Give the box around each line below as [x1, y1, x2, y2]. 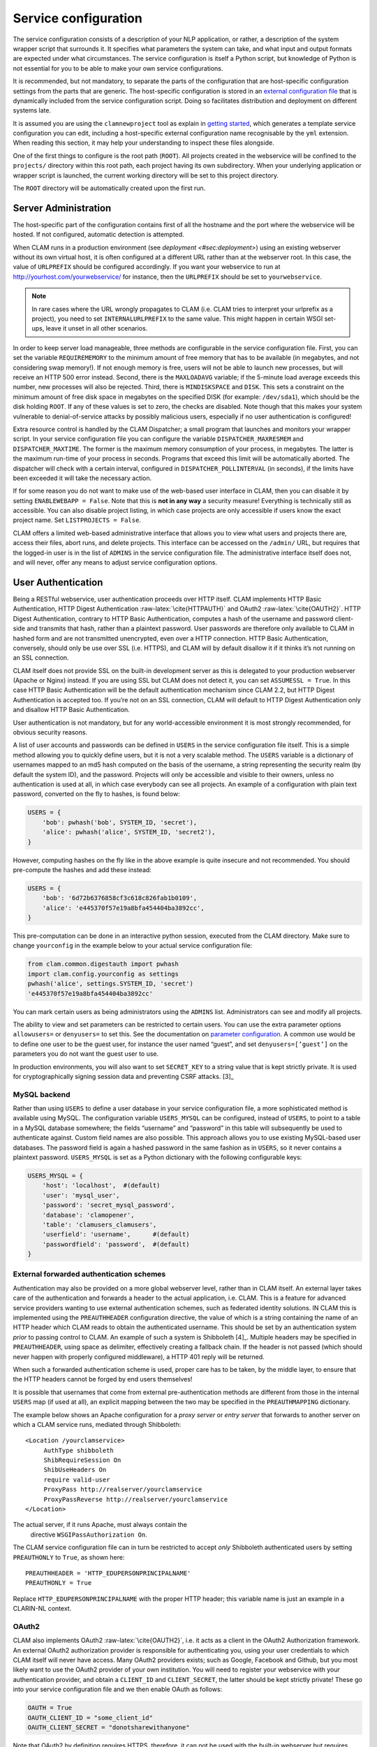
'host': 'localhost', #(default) [42, 1182, 161, 1189]
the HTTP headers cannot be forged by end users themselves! [13, 1375, 193, 1384]
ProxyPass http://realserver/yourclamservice [43, 1486, 202, 1493]
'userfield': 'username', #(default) [42, 1231, 190, 1238]
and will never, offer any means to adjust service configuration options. [13, 558, 218, 567]
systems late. [13, 106, 52, 115]
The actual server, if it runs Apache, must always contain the [13, 1521, 188, 1529]
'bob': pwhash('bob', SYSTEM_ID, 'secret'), [42, 818, 198, 826]
